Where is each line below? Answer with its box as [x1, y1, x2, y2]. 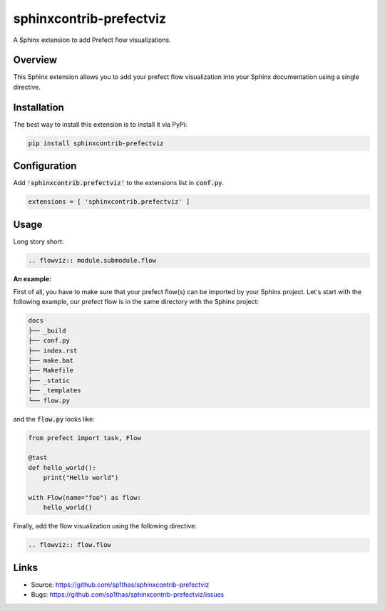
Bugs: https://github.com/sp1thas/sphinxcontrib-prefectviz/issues [31, 590, 225, 599]
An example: [13, 274, 52, 283]
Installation [13, 101, 64, 113]
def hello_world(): [28, 464, 96, 471]
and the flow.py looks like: [13, 414, 96, 423]
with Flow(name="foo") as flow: [28, 493, 142, 501]
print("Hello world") [43, 474, 119, 482]
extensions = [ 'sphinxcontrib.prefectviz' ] [28, 198, 190, 206]
